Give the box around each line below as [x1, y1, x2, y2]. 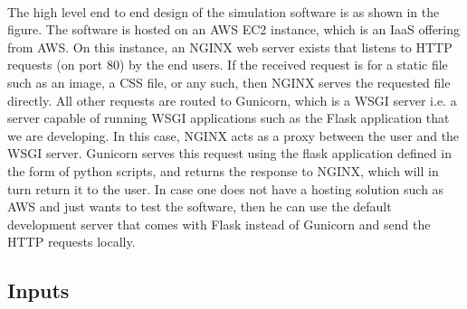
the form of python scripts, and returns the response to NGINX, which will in [7, 161, 439, 180]
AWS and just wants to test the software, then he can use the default [7, 197, 392, 216]
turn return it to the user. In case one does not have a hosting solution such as [7, 179, 444, 198]
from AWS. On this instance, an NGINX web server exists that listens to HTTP [7, 37, 453, 56]
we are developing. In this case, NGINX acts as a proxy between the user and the [7, 126, 460, 145]
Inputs [7, 276, 70, 304]
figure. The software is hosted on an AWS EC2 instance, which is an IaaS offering [7, 20, 461, 39]
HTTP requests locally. [7, 232, 136, 251]
